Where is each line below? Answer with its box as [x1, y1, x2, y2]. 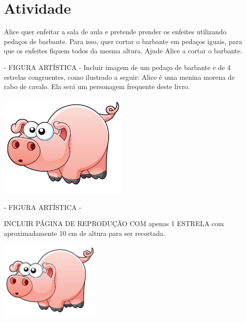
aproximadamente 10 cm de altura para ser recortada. [4, 228, 165, 238]
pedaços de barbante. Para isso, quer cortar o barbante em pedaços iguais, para [4, 36, 242, 46]
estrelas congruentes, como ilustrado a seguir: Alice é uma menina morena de [4, 71, 235, 82]
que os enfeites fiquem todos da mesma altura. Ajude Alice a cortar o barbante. [4, 46, 243, 56]
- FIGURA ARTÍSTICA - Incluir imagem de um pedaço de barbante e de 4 [4, 62, 231, 72]
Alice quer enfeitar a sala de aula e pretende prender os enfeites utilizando [4, 26, 226, 37]
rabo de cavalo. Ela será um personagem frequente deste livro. [4, 81, 190, 92]
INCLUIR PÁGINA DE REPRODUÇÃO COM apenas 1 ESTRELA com [4, 218, 224, 229]
